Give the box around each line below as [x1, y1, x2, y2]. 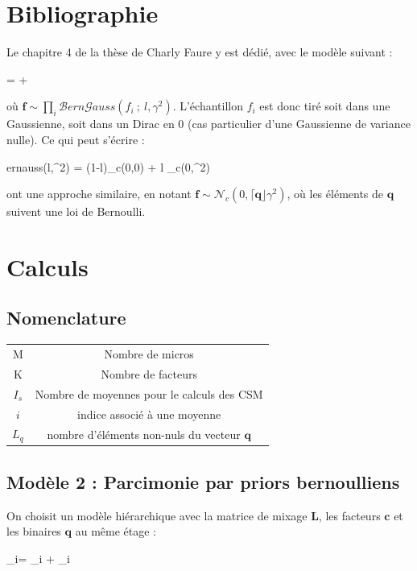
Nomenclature [6, 305, 126, 330]
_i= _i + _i [6, 549, 70, 566]
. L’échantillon [172, 97, 243, 114]
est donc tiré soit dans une [259, 97, 390, 114]
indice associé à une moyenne [77, 405, 221, 422]
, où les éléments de [287, 185, 384, 202]
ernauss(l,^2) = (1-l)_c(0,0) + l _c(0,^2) [6, 158, 210, 175]
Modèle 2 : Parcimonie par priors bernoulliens [6, 469, 400, 494]
